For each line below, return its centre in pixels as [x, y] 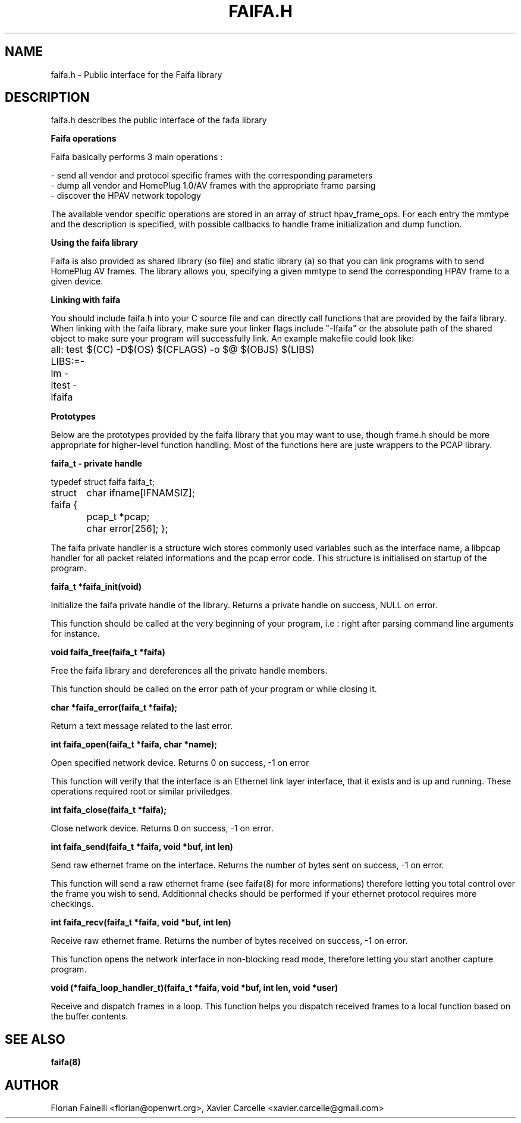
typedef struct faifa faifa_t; [103, 482]
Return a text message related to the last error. [142, 726]
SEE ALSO [35, 1039]
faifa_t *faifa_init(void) [96, 587]
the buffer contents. [90, 1016]
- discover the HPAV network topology [126, 196]
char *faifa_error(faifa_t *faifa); [114, 708]
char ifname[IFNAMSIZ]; [141, 493]
